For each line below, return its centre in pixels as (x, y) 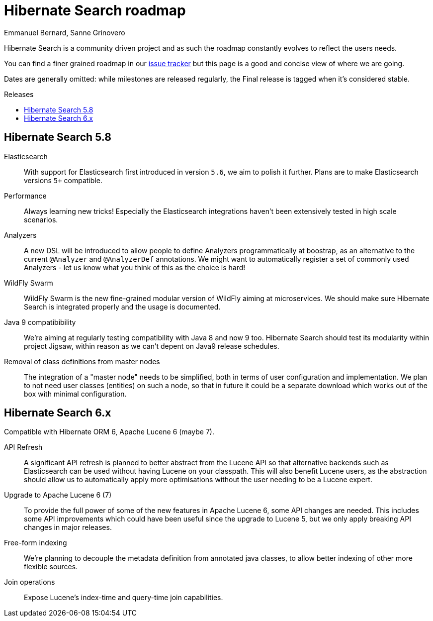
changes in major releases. (68, 527)
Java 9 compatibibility (40, 322)
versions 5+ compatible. (63, 180)
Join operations (30, 582)
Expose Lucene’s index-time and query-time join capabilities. (124, 598)
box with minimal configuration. (75, 394)
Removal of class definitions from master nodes (82, 361)
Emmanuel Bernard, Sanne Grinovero (65, 32)
